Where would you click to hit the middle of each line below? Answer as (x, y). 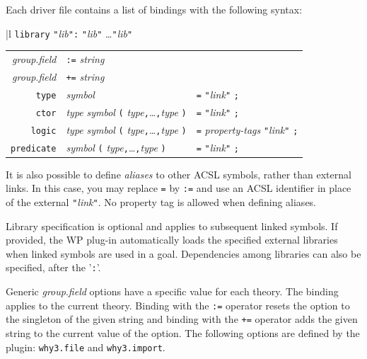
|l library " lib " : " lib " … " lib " (69, 33)
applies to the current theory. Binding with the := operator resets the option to (178, 305)
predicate (34, 148)
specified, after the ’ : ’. (53, 267)
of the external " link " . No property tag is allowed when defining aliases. (161, 201)
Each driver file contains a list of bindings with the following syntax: (154, 9)
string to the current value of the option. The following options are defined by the (183, 332)
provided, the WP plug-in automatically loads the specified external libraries (172, 240)
